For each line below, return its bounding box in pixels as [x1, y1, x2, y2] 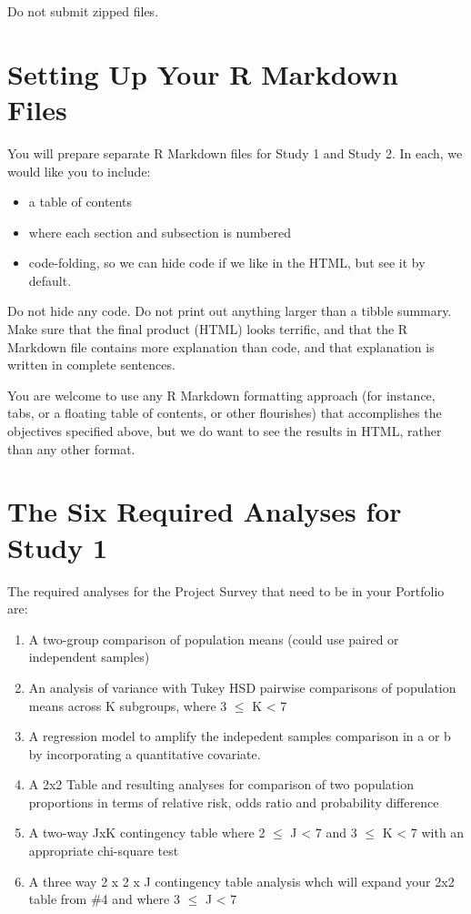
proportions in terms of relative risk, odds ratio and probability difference [28, 792, 439, 811]
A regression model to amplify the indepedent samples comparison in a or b [28, 726, 451, 746]
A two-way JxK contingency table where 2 [28, 823, 266, 842]
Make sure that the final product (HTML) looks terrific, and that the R [7, 320, 408, 339]
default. [28, 270, 72, 289]
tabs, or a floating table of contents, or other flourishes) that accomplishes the [7, 403, 442, 422]
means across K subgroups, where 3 [28, 696, 227, 715]
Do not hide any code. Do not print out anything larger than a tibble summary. [7, 301, 452, 320]
